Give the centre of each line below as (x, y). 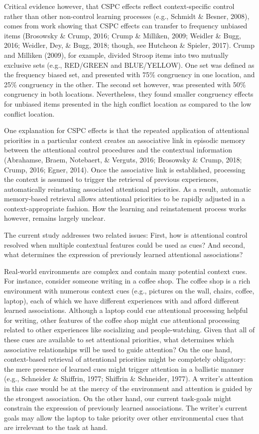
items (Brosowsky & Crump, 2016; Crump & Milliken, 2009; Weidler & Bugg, (123, 35)
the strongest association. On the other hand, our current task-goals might (118, 398)
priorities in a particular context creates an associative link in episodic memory (125, 140)
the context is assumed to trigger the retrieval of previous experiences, (111, 179)
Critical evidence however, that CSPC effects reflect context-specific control (119, 6)
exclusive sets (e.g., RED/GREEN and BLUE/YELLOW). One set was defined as (129, 65)
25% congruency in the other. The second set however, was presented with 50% (125, 84)
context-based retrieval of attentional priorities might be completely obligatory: (125, 359)
